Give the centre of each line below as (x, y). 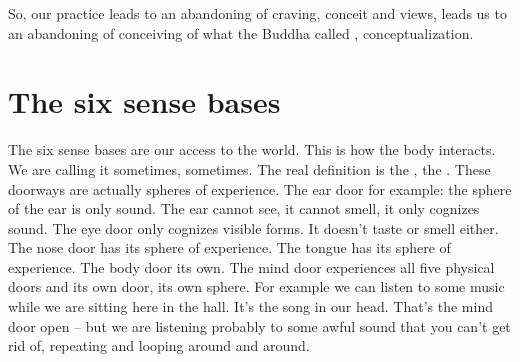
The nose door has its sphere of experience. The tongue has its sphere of (229, 247)
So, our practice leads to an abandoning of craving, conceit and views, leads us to (257, 13)
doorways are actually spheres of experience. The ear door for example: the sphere (260, 188)
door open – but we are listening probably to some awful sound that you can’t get (259, 325)
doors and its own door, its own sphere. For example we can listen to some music (256, 286)
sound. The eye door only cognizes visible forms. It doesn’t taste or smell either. (253, 227)
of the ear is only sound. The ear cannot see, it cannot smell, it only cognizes (244, 208)
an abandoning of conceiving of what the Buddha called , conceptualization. (241, 32)
